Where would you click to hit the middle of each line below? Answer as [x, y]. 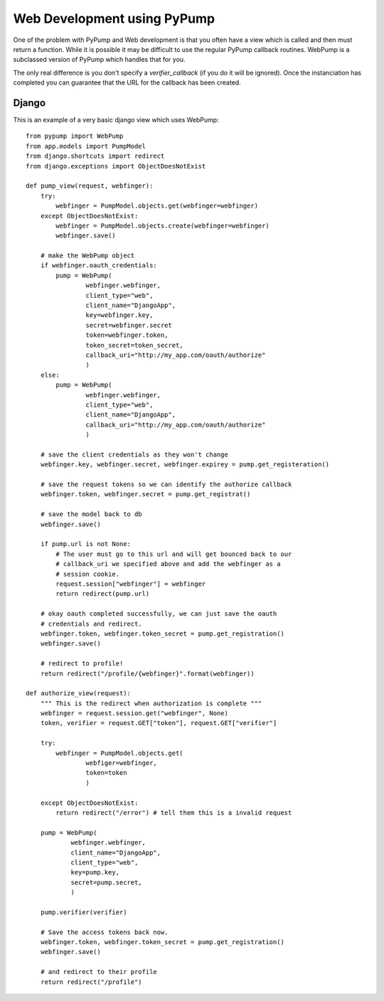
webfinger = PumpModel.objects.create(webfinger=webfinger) [162, 225]
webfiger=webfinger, [122, 763]
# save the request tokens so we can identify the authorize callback [166, 485]
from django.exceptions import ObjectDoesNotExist [116, 166]
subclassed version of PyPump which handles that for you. [99, 60]
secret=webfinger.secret [129, 325]
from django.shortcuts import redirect [95, 156]
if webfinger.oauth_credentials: [99, 266]
